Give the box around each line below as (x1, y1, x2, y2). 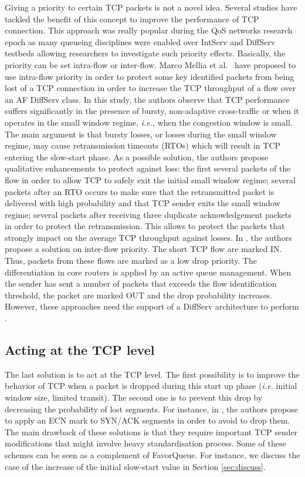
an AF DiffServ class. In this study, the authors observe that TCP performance (5, 93, 290, 105)
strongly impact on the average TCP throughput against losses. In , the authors (5, 231, 292, 243)
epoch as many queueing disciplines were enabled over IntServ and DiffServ (5, 35, 276, 48)
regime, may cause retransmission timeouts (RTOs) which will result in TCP (5, 139, 281, 152)
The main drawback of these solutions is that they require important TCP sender (5, 425, 298, 438)
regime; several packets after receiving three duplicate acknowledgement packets (5, 208, 292, 220)
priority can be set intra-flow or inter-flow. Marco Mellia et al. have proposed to (5, 58, 296, 70)
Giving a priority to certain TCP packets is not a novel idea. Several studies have (5, 1, 297, 13)
